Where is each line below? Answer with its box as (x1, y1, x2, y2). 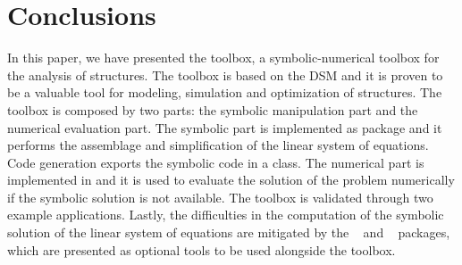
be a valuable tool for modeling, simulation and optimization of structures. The (7, 83, 442, 102)
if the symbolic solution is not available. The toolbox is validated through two (7, 187, 433, 206)
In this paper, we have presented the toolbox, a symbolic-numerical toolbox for (7, 48, 440, 67)
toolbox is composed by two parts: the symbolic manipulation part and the (7, 100, 418, 119)
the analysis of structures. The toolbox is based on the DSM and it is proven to (7, 65, 443, 84)
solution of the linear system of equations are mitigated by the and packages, (7, 223, 450, 242)
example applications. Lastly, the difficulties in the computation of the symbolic (7, 205, 444, 224)
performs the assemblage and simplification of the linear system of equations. (7, 136, 429, 154)
